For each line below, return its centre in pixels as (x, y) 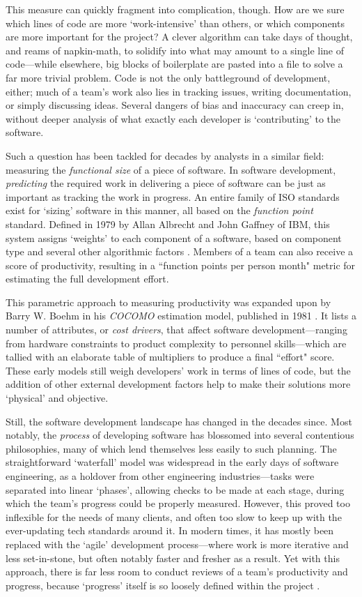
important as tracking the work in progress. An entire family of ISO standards (173, 196)
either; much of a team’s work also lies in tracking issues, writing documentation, (179, 91)
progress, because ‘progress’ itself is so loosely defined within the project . (163, 585)
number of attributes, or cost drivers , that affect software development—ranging (176, 330)
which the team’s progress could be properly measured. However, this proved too (178, 503)
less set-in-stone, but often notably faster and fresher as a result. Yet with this (173, 558)
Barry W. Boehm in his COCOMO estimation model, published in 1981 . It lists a (181, 316)
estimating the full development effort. (87, 279)
